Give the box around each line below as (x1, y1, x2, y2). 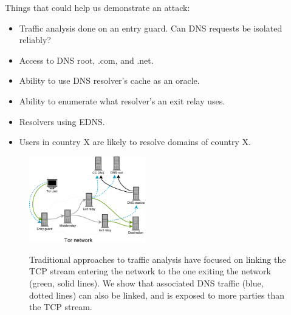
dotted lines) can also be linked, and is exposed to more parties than (29, 288, 285, 301)
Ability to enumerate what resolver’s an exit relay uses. (19, 94, 225, 107)
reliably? (19, 33, 51, 46)
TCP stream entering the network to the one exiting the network (29, 265, 271, 277)
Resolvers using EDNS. (19, 115, 105, 127)
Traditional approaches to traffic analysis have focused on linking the (29, 252, 286, 265)
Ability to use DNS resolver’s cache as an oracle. (19, 74, 200, 87)
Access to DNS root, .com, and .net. (19, 53, 154, 66)
